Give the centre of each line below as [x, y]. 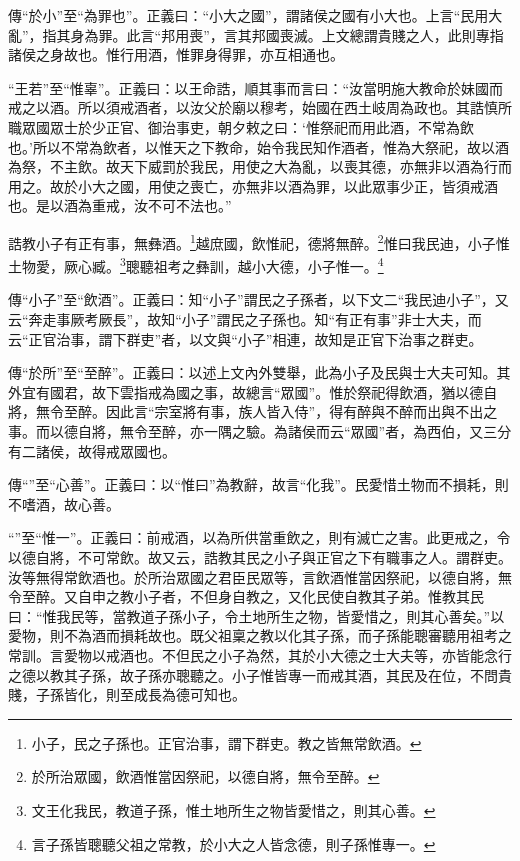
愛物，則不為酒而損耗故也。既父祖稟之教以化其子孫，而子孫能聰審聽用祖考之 [260, 635]
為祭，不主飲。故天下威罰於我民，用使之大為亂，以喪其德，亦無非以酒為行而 [260, 166]
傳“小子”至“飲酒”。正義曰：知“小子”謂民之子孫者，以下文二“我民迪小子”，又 [258, 299]
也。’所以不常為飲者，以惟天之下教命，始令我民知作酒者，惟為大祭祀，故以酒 [258, 146]
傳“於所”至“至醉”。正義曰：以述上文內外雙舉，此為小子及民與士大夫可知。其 [259, 372]
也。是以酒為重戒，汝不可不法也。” [120, 205]
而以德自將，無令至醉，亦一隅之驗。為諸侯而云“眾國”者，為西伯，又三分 [273, 431]
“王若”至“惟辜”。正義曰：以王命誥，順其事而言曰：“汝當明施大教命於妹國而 [256, 87]
